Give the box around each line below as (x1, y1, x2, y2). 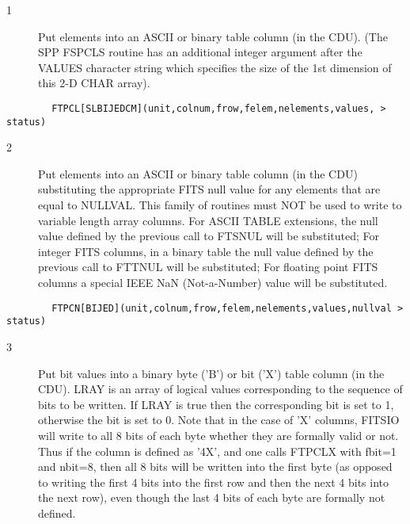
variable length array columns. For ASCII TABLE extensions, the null (38, 212, 378, 228)
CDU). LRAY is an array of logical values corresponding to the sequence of (38, 381, 403, 397)
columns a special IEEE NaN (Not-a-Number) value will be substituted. (38, 274, 388, 291)
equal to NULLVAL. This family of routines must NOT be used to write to (38, 197, 402, 213)
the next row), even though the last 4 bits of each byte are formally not (38, 489, 385, 506)
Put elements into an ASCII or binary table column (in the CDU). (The (38, 28, 388, 44)
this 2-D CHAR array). (38, 75, 150, 91)
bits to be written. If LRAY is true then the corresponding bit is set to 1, (38, 396, 394, 412)
